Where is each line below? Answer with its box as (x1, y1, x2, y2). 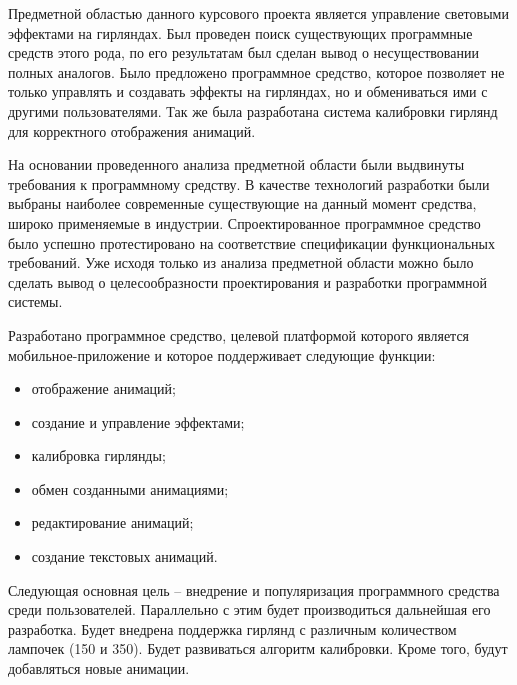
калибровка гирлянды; (31, 445, 166, 466)
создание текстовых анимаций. (31, 546, 218, 567)
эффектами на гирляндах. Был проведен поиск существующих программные (8, 22, 473, 43)
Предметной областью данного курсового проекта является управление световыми (8, 3, 509, 23)
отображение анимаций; (31, 378, 176, 399)
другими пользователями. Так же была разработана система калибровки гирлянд (8, 100, 498, 121)
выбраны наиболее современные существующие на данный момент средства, (8, 193, 477, 214)
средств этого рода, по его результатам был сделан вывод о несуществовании (8, 42, 479, 63)
